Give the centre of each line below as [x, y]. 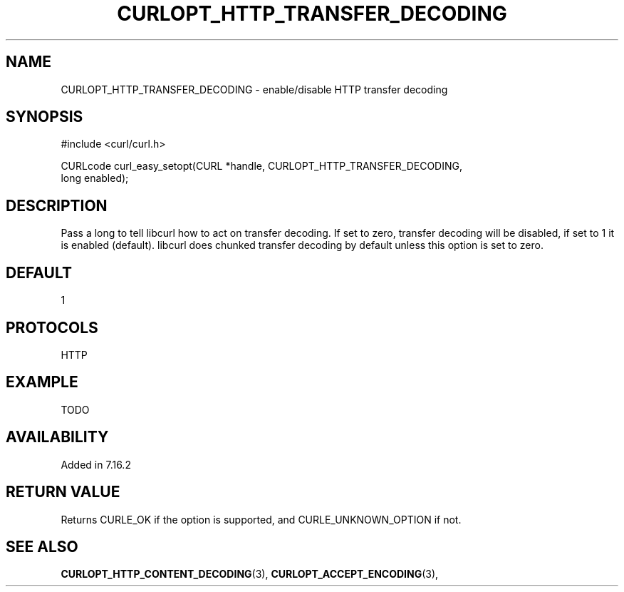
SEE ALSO [42, 546]
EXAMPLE [42, 382]
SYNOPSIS [45, 117]
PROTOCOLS [52, 327]
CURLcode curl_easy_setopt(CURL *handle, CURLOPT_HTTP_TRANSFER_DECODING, [261, 166]
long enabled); [95, 178]
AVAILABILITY [57, 437]
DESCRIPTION [57, 205]
